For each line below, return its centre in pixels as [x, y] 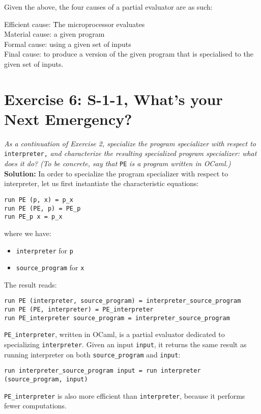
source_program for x [50, 267]
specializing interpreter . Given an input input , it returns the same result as [125, 344]
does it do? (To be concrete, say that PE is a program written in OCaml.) [118, 163]
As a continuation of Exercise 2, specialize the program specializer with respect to [130, 143]
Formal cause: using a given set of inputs [68, 44]
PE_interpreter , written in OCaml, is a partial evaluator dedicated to [114, 334]
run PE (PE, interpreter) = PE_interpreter [79, 310]
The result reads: [31, 284]
